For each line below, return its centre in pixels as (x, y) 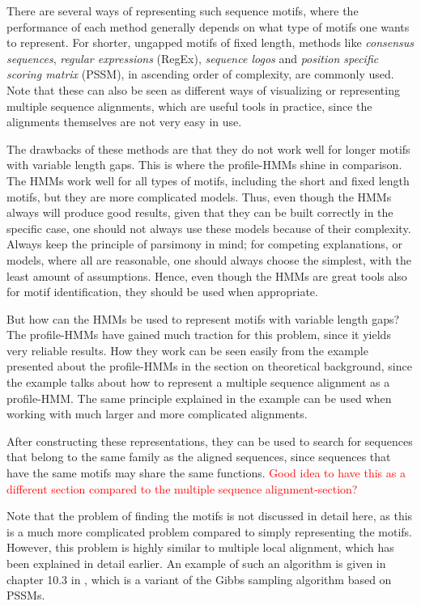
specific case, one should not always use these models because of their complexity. (209, 228)
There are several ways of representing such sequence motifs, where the (183, 11)
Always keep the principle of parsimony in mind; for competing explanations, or (204, 244)
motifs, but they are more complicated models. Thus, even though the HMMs (199, 196)
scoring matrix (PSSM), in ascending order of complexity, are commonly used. (200, 74)
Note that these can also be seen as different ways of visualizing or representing (203, 89)
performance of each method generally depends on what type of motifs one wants (208, 26)
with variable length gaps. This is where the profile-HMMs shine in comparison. (204, 165)
